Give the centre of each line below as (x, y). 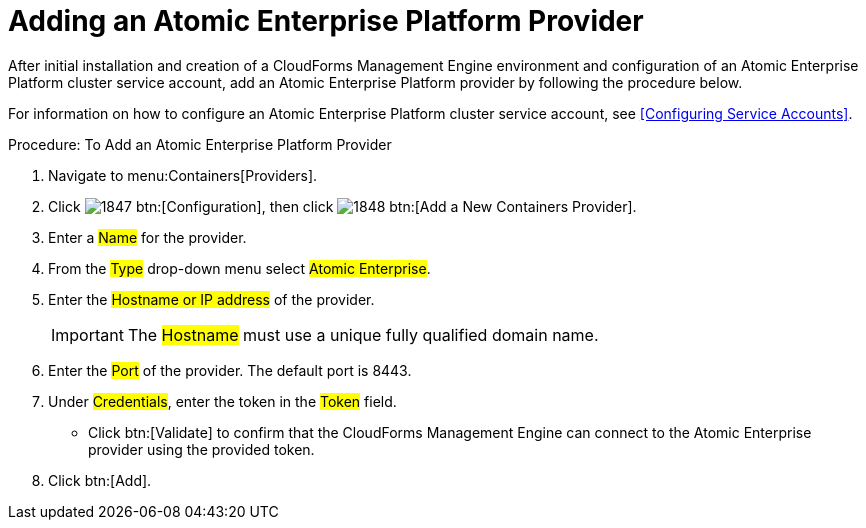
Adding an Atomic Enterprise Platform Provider (326, 21)
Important (87, 334)
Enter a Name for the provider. (147, 237)
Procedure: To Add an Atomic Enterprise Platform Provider (200, 144)
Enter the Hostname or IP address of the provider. (211, 299)
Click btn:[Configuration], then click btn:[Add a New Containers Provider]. (342, 206)
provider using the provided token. (201, 449)
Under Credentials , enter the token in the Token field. (222, 401)
